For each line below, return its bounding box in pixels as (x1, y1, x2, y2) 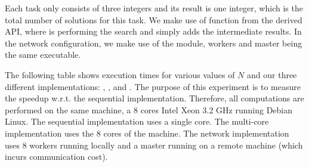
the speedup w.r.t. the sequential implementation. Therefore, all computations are (5, 92, 304, 104)
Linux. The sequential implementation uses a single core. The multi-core (5, 115, 269, 128)
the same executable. (5, 48, 81, 61)
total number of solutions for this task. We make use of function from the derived (5, 13, 302, 26)
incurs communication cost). (5, 150, 108, 163)
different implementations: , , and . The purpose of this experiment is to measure (5, 80, 301, 92)
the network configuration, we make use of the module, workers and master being (5, 36, 302, 49)
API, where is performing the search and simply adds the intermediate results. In (5, 25, 302, 38)
